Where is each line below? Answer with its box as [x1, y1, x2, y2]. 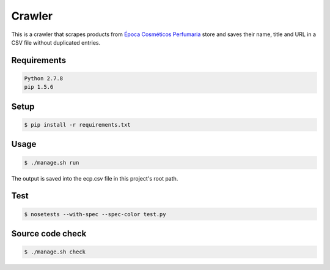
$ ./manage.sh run [24, 159, 79, 166]
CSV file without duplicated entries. [11, 39, 101, 46]
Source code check [11, 228, 87, 239]
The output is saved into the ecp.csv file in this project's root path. [11, 174, 178, 182]
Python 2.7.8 [24, 75, 64, 82]
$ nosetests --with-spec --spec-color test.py [24, 211, 166, 217]
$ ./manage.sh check [24, 249, 86, 255]
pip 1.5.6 [24, 83, 54, 91]
